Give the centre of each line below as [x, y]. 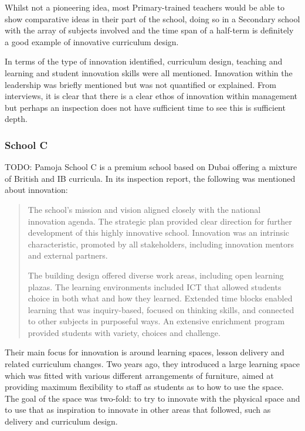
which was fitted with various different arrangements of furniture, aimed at [139, 375]
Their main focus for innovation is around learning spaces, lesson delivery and [145, 352]
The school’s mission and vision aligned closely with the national [144, 209]
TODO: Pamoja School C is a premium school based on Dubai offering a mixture [151, 167]
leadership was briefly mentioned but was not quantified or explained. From [141, 84]
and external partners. [68, 255]
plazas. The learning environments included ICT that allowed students [155, 286]
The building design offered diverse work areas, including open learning [156, 275]
